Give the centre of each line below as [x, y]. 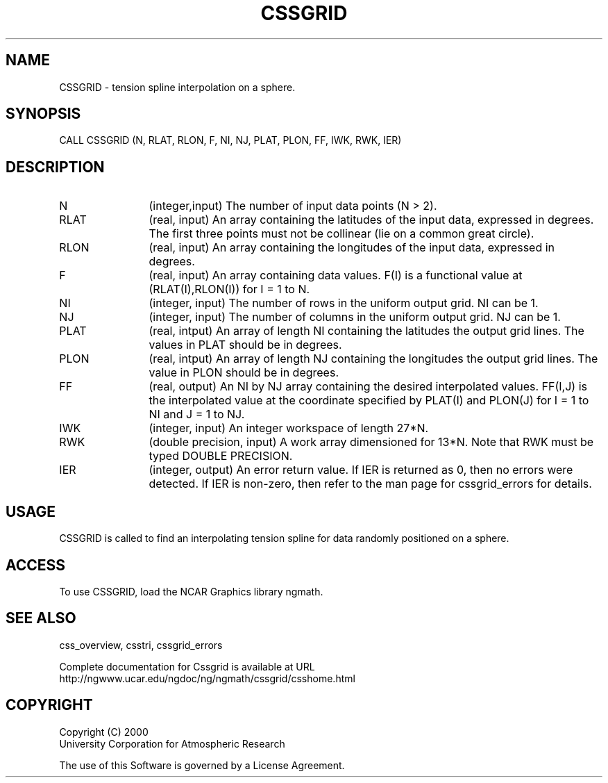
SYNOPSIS [43, 114]
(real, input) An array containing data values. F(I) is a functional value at [336, 275]
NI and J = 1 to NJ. [197, 414]
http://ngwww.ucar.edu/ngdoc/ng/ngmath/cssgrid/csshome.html [207, 678]
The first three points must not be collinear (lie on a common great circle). [341, 234]
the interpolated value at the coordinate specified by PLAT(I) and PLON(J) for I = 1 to [369, 401]
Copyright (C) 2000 [104, 732]
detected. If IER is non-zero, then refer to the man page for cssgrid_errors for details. [370, 484]
